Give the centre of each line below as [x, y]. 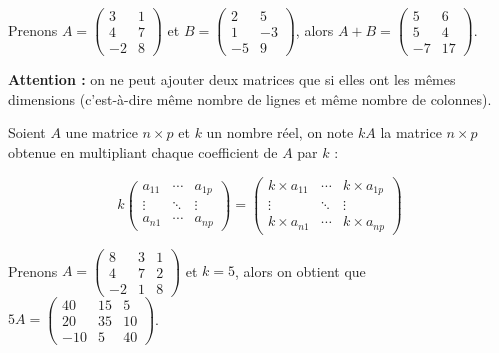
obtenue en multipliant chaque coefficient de [143, 151]
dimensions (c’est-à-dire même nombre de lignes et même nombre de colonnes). [250, 98]
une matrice [101, 132]
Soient [27, 132]
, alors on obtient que [300, 270]
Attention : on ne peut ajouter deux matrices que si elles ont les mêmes [232, 79]
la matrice [411, 132]
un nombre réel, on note [280, 132]
